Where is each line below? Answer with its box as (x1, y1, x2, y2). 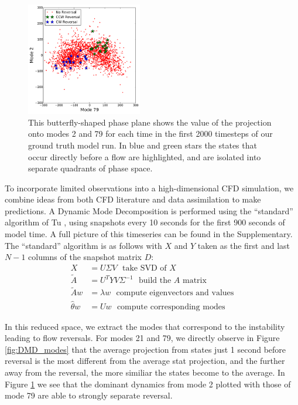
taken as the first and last (197, 239, 290, 251)
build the (138, 276, 172, 285)
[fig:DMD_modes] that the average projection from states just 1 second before (5, 343, 286, 355)
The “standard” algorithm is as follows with (5, 239, 162, 251)
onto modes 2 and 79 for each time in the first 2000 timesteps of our (28, 127, 273, 140)
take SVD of (122, 264, 167, 272)
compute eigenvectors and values (116, 289, 234, 298)
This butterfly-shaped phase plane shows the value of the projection (28, 116, 272, 128)
